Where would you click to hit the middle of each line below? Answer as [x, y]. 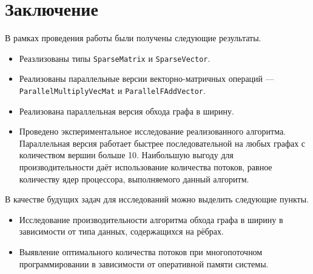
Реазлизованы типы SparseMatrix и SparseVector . [115, 58]
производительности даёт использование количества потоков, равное [146, 167]
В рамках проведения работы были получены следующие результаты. [133, 38]
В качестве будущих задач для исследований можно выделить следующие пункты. [157, 199]
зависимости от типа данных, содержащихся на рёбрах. [121, 231]
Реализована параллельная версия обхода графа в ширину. [126, 111]
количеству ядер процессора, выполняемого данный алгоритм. [134, 179]
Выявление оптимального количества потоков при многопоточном [141, 251]
